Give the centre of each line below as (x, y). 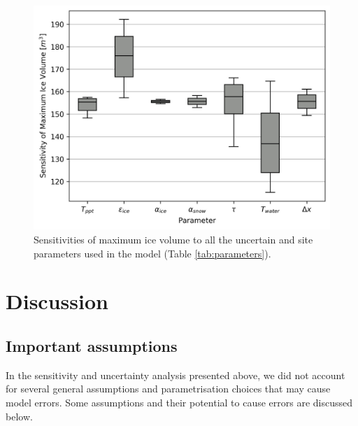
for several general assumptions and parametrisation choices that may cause (168, 389)
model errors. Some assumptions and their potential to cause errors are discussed (179, 403)
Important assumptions (92, 346)
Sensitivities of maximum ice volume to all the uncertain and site (173, 240)
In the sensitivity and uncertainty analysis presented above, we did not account (176, 375)
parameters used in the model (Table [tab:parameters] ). (152, 253)
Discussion (57, 301)
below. (19, 416)
